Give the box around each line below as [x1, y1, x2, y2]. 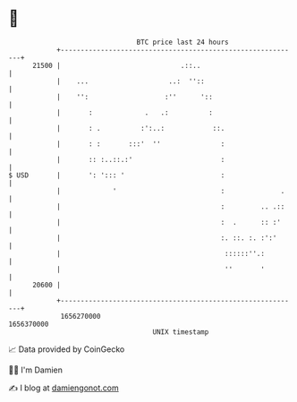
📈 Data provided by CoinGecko [8, 344, 125, 355]
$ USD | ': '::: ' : [8, 170, 225, 180]
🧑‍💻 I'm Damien [8, 364, 64, 375]
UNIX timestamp [152, 327, 209, 337]
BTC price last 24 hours [136, 38, 229, 47]
